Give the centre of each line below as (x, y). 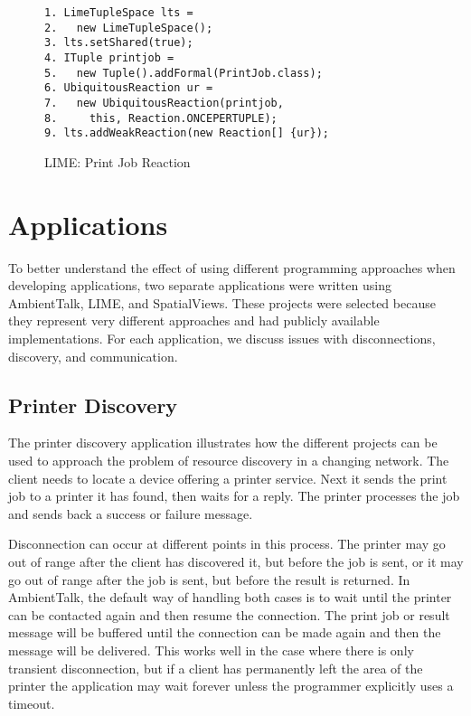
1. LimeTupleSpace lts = (119, 13)
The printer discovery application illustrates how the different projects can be (223, 443)
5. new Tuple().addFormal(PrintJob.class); (184, 73)
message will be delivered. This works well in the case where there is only (211, 650)
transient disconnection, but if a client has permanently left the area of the (216, 668)
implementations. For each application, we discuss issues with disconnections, (222, 338)
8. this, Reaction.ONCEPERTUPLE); (161, 118)
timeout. (32, 703)
